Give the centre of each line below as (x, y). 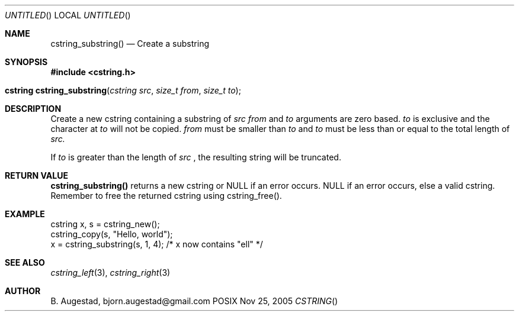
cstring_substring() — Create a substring (130, 43)
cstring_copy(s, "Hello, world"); (112, 234)
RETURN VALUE (36, 175)
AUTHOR (23, 291)
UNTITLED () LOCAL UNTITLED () (68, 15)
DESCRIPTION (33, 109)
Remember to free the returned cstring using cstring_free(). (166, 196)
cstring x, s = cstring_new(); (105, 224)
